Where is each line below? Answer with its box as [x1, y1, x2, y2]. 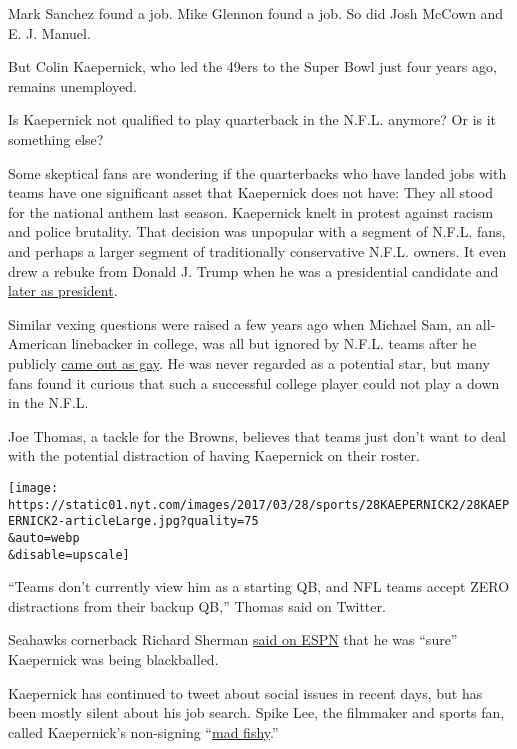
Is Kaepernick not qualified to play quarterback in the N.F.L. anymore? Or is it [8, 109, 497, 130]
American [8, 333, 67, 354]
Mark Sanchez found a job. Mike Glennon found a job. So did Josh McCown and [8, 3, 504, 23]
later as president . [8, 280, 118, 301]
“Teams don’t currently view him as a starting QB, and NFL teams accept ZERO [8, 576, 510, 597]
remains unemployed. [8, 75, 137, 96]
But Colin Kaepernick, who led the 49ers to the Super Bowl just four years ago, [8, 56, 497, 77]
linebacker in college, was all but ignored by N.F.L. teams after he [71, 333, 477, 354]
